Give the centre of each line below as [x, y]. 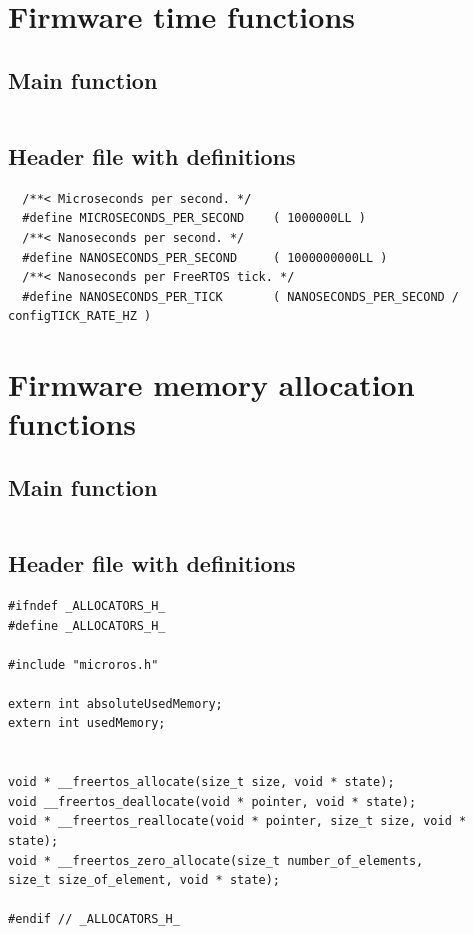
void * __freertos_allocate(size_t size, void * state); [201, 782]
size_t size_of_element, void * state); [144, 880]
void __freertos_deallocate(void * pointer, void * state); [212, 801]
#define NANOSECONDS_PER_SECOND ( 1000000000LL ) [205, 257]
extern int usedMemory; [87, 723]
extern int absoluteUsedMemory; [115, 703]
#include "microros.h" [83, 664]
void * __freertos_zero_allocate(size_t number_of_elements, [216, 860]
